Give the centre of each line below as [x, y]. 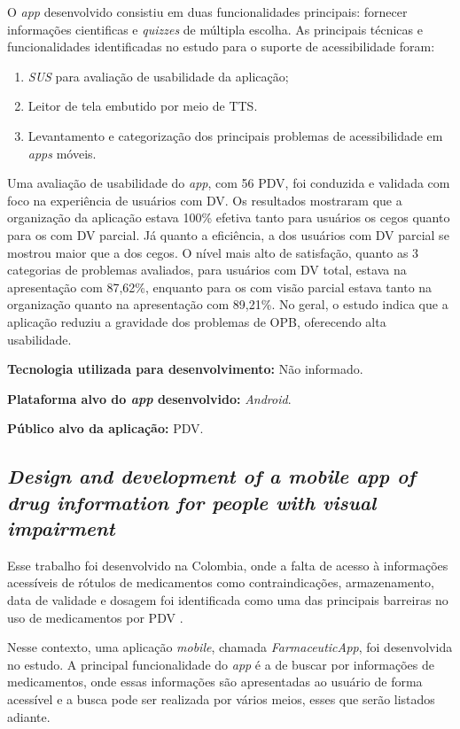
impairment [61, 528]
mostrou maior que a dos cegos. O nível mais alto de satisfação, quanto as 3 [213, 252]
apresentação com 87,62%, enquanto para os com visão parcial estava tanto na [220, 287]
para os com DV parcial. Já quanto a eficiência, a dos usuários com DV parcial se [228, 234]
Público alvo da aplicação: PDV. [105, 428]
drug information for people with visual [192, 502]
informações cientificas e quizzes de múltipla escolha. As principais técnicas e [215, 29]
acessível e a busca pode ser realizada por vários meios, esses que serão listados [221, 699]
